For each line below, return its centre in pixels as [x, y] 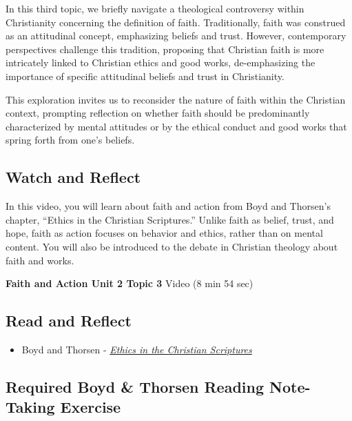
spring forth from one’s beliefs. [70, 140]
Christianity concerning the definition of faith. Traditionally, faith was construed [176, 22]
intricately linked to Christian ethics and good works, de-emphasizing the [161, 62]
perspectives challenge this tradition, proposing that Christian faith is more [165, 49]
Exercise [91, 407]
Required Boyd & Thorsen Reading [135, 386]
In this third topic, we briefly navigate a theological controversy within [155, 8]
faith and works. [40, 260]
